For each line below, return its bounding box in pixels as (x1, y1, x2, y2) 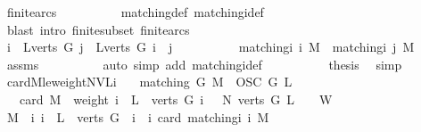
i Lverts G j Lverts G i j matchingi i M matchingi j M (6, 37, 415, 56)
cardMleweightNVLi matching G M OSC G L (6, 72, 293, 91)
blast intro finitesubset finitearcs (6, 20, 190, 38)
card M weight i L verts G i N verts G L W (19, 89, 333, 108)
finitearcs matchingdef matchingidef (6, 3, 264, 21)
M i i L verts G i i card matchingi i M (6, 107, 269, 126)
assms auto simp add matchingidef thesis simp (6, 54, 402, 73)
